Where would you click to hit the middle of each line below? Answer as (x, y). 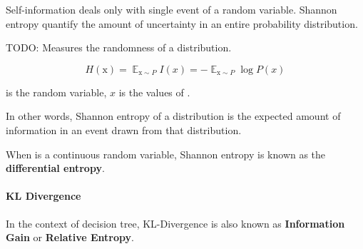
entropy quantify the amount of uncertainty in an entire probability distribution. (182, 23)
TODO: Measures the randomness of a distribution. (119, 47)
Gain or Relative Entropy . (70, 237)
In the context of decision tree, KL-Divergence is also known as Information (175, 223)
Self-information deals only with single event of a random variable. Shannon (172, 9)
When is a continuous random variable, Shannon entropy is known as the (166, 154)
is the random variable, (56, 92)
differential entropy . (55, 168)
